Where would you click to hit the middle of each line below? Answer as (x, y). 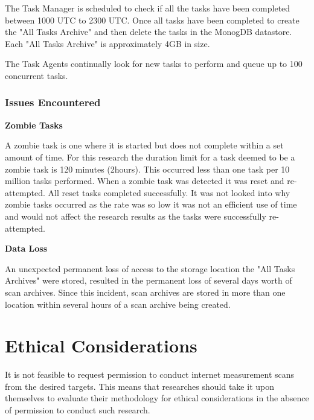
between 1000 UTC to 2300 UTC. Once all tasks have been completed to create (152, 20)
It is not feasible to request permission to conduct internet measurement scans (150, 374)
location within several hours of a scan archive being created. (118, 304)
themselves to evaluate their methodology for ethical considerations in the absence (157, 398)
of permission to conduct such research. (78, 410)
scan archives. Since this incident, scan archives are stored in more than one (145, 292)
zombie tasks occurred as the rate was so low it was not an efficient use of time (151, 204)
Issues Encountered (53, 102)
